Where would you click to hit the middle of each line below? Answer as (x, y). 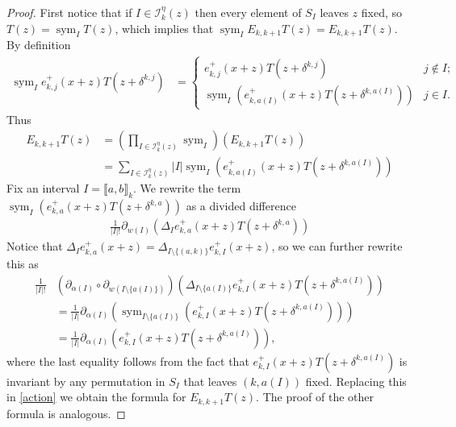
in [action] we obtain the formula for (96, 397)
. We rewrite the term (187, 188)
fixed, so (382, 12)
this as (23, 263)
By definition (39, 45)
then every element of (248, 12)
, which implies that (164, 28)
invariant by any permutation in (86, 381)
